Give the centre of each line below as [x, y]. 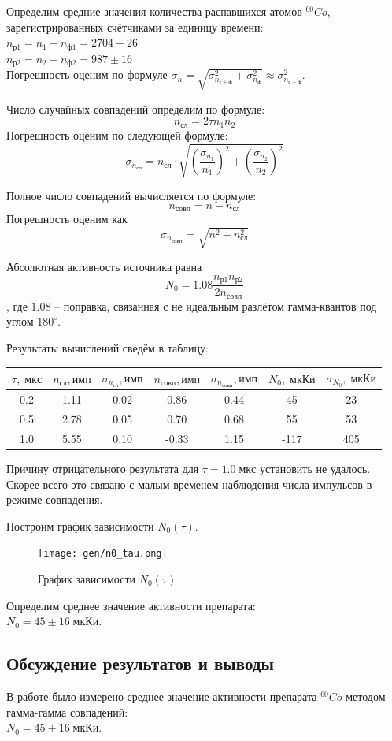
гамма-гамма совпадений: [67, 711]
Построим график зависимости [80, 525]
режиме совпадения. [55, 499]
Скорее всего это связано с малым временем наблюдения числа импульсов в [189, 484]
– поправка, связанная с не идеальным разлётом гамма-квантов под [216, 305]
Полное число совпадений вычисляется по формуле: [131, 196]
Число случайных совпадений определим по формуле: [136, 108]
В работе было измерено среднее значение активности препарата [162, 696]
